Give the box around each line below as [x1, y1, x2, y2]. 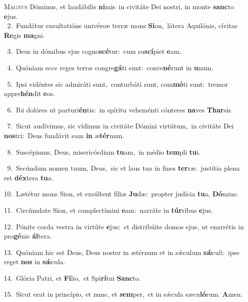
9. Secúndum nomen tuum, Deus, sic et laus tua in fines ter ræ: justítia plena [7, 163, 240, 173]
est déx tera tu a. [4, 172, 53, 182]
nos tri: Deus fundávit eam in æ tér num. [4, 130, 125, 140]
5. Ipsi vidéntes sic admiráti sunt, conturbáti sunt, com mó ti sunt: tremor [7, 79, 228, 89]
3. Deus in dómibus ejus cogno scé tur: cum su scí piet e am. [7, 46, 182, 56]
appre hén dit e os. [4, 88, 55, 98]
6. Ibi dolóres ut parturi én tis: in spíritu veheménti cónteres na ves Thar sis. [7, 104, 233, 114]
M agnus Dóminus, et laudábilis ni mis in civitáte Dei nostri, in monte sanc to [4, 1, 234, 11]
